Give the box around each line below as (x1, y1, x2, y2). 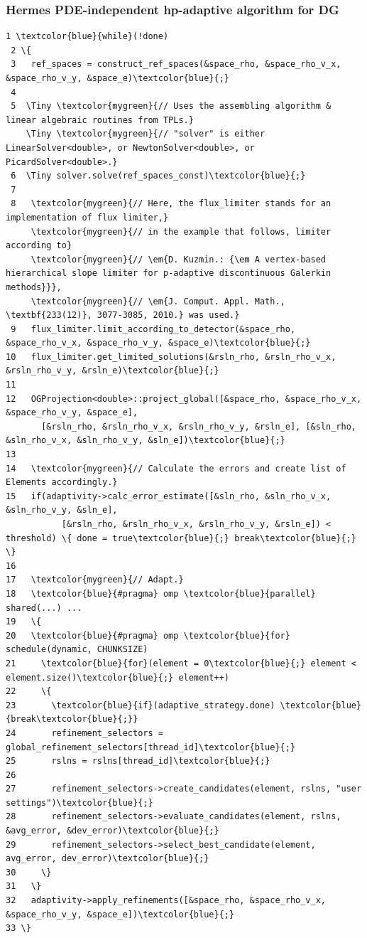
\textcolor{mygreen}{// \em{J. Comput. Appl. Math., (31, 296, 285, 307)
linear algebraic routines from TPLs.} (6, 114, 194, 125)
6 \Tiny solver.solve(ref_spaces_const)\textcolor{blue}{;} (11, 171, 306, 181)
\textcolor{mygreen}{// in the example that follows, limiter (31, 226, 332, 237)
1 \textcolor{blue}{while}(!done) (6, 31, 169, 42)
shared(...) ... (6, 602, 82, 613)
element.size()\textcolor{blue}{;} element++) (6, 672, 229, 683)
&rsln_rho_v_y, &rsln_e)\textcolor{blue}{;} (6, 366, 219, 376)
